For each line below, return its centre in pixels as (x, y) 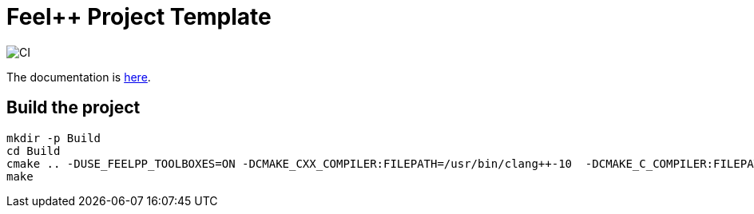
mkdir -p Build (54, 138)
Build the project (73, 108)
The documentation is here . (79, 77)
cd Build (34, 151)
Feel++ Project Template (139, 17)
